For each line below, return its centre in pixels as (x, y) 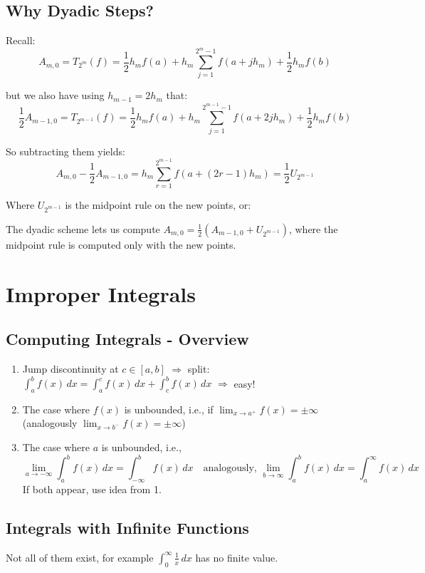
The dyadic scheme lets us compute (83, 228)
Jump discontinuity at (70, 368)
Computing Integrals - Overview (127, 339)
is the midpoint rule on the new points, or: (158, 205)
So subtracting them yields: (65, 151)
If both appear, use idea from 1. (92, 489)
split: (199, 368)
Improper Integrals (101, 293)
